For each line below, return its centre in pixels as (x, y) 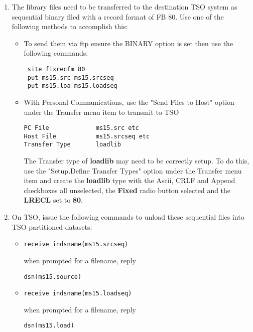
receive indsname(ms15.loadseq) (78, 294)
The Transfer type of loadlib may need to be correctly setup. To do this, (137, 161)
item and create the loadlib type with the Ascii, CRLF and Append (130, 180)
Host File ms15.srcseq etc (87, 136)
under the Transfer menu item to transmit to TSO (101, 112)
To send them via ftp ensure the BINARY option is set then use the (129, 43)
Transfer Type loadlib (72, 145)
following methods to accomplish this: (70, 26)
